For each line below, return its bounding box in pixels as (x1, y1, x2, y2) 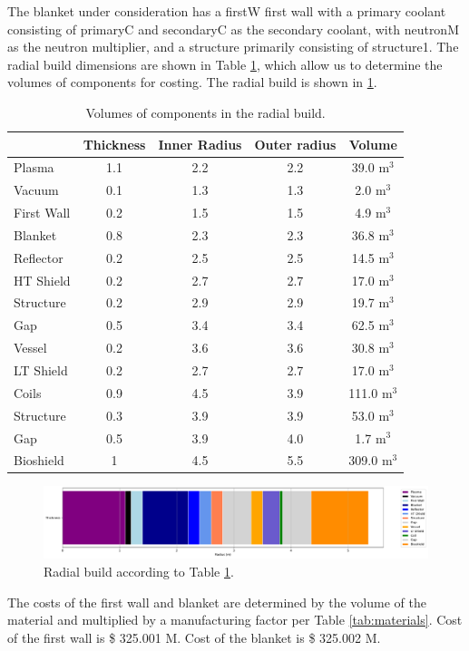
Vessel (14, 338, 47, 357)
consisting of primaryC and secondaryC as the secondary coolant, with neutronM (7, 19, 459, 38)
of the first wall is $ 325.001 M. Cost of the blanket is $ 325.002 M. (7, 627, 381, 646)
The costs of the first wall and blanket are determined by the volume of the (7, 592, 426, 611)
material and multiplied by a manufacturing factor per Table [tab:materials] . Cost (7, 610, 463, 629)
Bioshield (14, 451, 64, 470)
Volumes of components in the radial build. (85, 102, 326, 121)
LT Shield (14, 361, 68, 379)
